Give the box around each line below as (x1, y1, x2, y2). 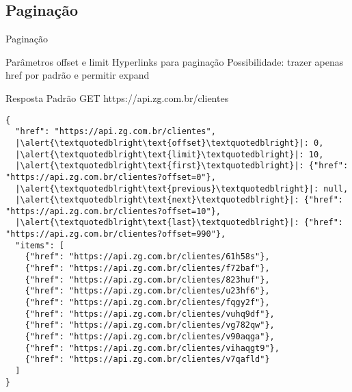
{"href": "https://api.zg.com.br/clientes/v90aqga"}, (25, 332, 275, 342)
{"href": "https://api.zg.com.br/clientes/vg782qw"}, (25, 320, 275, 330)
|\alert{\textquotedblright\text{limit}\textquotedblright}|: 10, (15, 149, 324, 159)
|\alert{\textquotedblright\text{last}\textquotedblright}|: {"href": (15, 218, 343, 228)
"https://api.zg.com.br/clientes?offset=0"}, (5, 172, 216, 182)
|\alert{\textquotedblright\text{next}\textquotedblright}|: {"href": (15, 195, 343, 205)
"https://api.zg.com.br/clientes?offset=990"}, (5, 229, 226, 239)
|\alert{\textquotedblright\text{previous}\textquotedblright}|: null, (15, 183, 349, 194)
